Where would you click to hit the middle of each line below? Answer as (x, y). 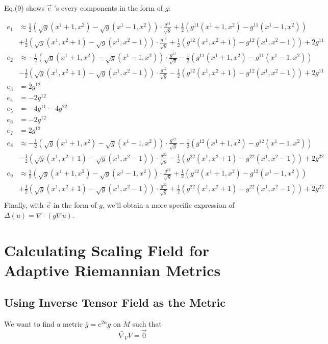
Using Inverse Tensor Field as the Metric (115, 302)
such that (147, 324)
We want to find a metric (44, 324)
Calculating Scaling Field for (107, 250)
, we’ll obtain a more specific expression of (168, 205)
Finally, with (24, 205)
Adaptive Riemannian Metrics (112, 270)
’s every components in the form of (108, 8)
